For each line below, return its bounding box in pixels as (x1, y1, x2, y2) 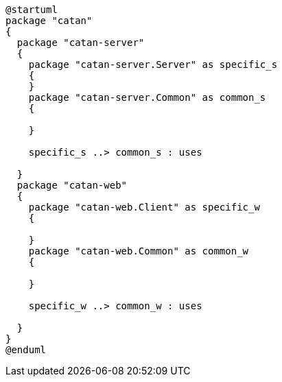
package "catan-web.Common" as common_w (28, 246, 249, 256)
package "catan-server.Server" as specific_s (28, 59, 278, 70)
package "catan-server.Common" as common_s (28, 92, 266, 103)
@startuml (5, 4, 58, 15)
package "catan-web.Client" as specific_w (28, 202, 260, 213)
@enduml (5, 344, 47, 355)
